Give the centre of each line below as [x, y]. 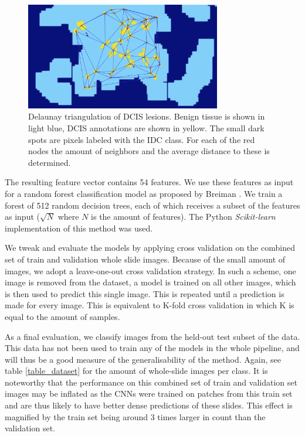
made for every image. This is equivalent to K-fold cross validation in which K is [150, 305]
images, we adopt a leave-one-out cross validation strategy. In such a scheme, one [150, 270]
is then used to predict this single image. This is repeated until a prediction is [145, 293]
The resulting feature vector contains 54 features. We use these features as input [149, 182]
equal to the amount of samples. [62, 316]
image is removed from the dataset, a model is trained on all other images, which [150, 282]
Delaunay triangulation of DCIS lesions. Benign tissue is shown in [147, 116]
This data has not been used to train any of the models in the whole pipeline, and [152, 348]
